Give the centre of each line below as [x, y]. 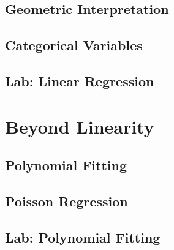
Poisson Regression [66, 201]
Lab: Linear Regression [80, 81]
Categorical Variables [74, 45]
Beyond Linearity [80, 126]
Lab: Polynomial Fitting [83, 237]
